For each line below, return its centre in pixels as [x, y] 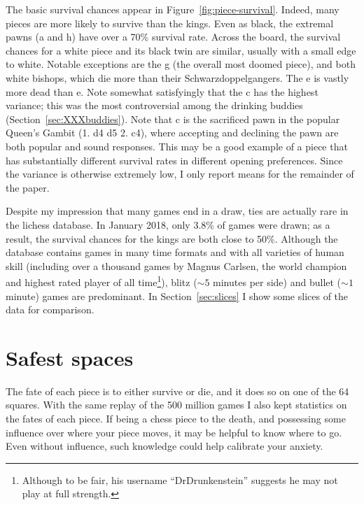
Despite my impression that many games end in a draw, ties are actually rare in [177, 211]
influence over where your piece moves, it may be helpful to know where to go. [174, 432]
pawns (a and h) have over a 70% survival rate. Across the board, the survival [173, 37]
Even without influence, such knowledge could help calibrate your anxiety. [164, 446]
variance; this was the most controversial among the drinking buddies [154, 105]
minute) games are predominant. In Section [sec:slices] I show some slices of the [177, 296]
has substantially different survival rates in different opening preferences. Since [174, 160]
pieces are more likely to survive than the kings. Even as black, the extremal [170, 23]
